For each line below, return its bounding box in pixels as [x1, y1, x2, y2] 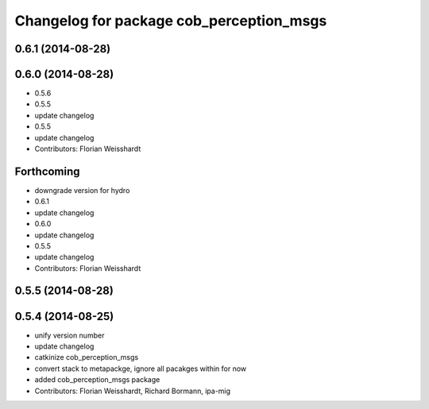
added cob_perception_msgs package [34, 375, 160, 384]
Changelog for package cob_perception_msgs [14, 12, 327, 29]
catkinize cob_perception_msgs [34, 353, 139, 362]
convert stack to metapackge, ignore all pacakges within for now [34, 364, 247, 373]
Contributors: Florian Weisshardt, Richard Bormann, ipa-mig [34, 386, 230, 395]
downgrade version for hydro [34, 185, 130, 195]
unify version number [34, 330, 105, 340]
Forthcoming [14, 164, 80, 178]
